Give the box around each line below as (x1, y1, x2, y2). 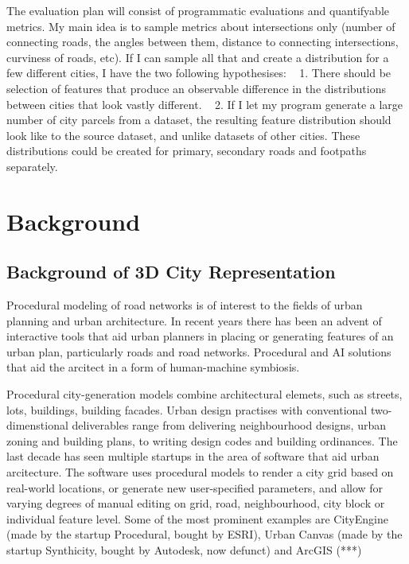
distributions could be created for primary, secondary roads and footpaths (6, 142, 367, 159)
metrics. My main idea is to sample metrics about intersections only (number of (6, 18, 395, 34)
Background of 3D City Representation (6, 259, 336, 284)
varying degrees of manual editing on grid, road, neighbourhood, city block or (6, 495, 385, 511)
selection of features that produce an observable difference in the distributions (6, 80, 386, 96)
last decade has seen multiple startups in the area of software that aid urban (6, 448, 380, 465)
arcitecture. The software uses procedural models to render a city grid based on (6, 464, 394, 480)
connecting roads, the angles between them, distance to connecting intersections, (6, 33, 399, 50)
